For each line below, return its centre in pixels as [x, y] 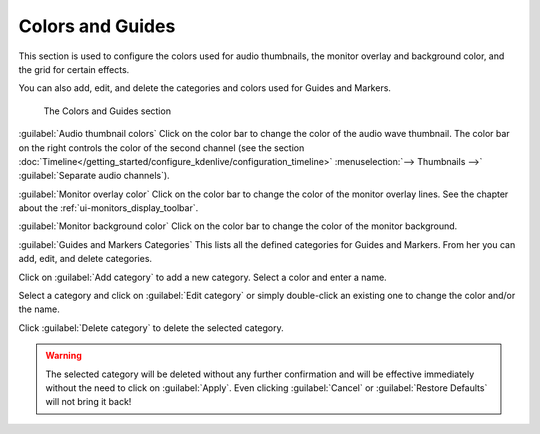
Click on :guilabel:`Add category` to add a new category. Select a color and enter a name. [202, 277]
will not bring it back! [88, 402]
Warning [63, 356]
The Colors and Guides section [107, 111]
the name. [39, 309]
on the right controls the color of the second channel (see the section [161, 147]
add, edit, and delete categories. [85, 259]
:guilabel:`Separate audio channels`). [94, 176]
